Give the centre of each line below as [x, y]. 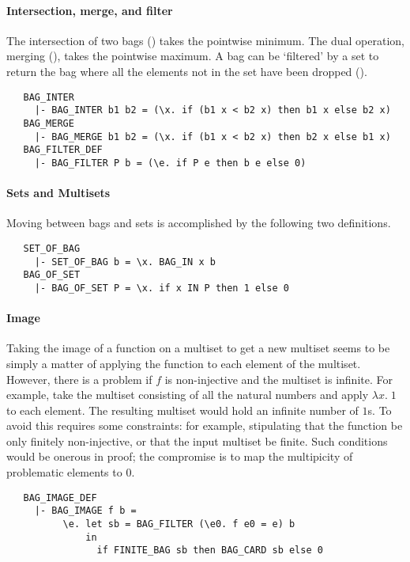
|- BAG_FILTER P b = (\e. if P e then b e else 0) [170, 163]
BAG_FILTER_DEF [63, 150]
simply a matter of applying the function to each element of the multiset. [184, 363]
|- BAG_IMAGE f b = [85, 511]
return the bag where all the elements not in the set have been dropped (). [187, 71]
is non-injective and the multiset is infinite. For [278, 379]
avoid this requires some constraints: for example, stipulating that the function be [205, 425]
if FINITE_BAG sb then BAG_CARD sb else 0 [210, 551]
